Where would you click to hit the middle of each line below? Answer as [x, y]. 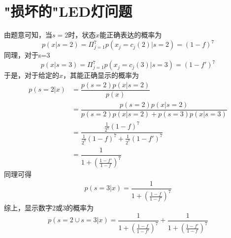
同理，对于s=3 [27, 55]
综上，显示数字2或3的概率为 [49, 208]
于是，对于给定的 [32, 75]
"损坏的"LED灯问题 [68, 11]
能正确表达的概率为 [131, 35]
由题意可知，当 [28, 35]
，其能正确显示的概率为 [101, 75]
